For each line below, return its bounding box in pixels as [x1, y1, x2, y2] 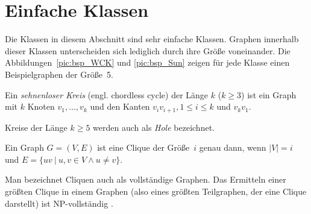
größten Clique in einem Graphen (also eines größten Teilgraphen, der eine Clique [5, 184, 307, 197]
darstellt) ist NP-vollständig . [5, 197, 113, 209]
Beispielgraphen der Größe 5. [5, 68, 113, 80]
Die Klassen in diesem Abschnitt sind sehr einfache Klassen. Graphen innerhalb [5, 33, 299, 45]
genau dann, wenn [199, 141, 266, 154]
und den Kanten [90, 100, 150, 113]
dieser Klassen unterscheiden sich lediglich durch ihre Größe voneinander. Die [5, 44, 291, 57]
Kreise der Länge [5, 121, 68, 133]
